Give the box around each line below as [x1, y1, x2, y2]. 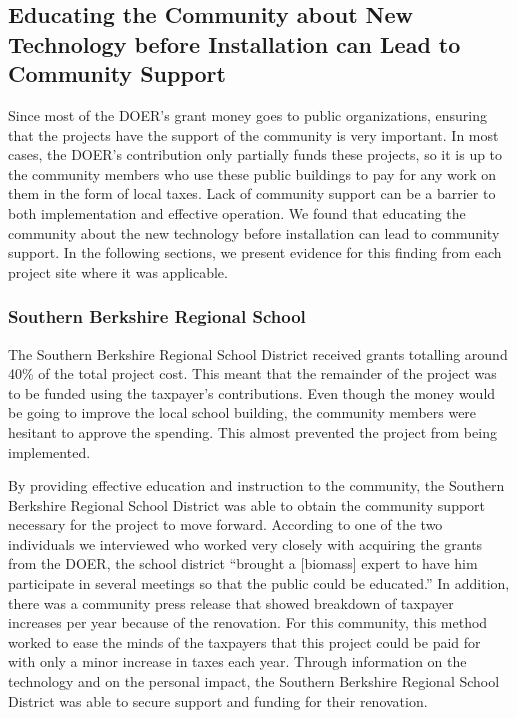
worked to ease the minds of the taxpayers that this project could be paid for [8, 631, 481, 652]
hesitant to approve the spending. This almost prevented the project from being [8, 421, 497, 442]
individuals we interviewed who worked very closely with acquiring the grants [8, 533, 483, 554]
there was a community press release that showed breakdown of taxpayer [8, 592, 454, 613]
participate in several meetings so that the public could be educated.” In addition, [8, 573, 510, 594]
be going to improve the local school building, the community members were [8, 402, 477, 423]
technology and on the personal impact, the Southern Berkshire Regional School [8, 671, 500, 692]
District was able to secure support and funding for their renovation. [8, 690, 428, 711]
